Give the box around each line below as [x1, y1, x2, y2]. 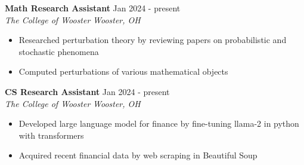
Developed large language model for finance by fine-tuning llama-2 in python [18, 117, 299, 130]
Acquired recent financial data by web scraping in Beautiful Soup [18, 149, 258, 161]
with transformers [18, 129, 84, 141]
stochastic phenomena [18, 45, 99, 57]
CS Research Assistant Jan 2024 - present [5, 85, 170, 97]
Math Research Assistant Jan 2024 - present [5, 2, 181, 14]
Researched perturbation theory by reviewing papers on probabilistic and [18, 33, 287, 46]
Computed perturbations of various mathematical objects [18, 65, 228, 78]
